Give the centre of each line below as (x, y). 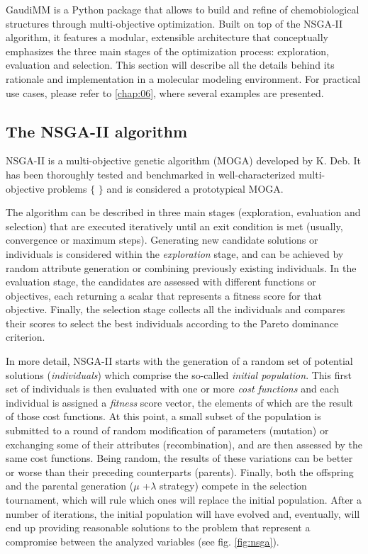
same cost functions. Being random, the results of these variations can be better (179, 458)
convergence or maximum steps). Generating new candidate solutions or (162, 240)
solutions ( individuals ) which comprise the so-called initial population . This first (179, 374)
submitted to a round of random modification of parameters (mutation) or (167, 430)
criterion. (26, 337)
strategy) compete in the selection (233, 486)
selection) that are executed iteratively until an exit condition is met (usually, (174, 226)
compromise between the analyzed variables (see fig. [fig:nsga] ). (143, 541)
